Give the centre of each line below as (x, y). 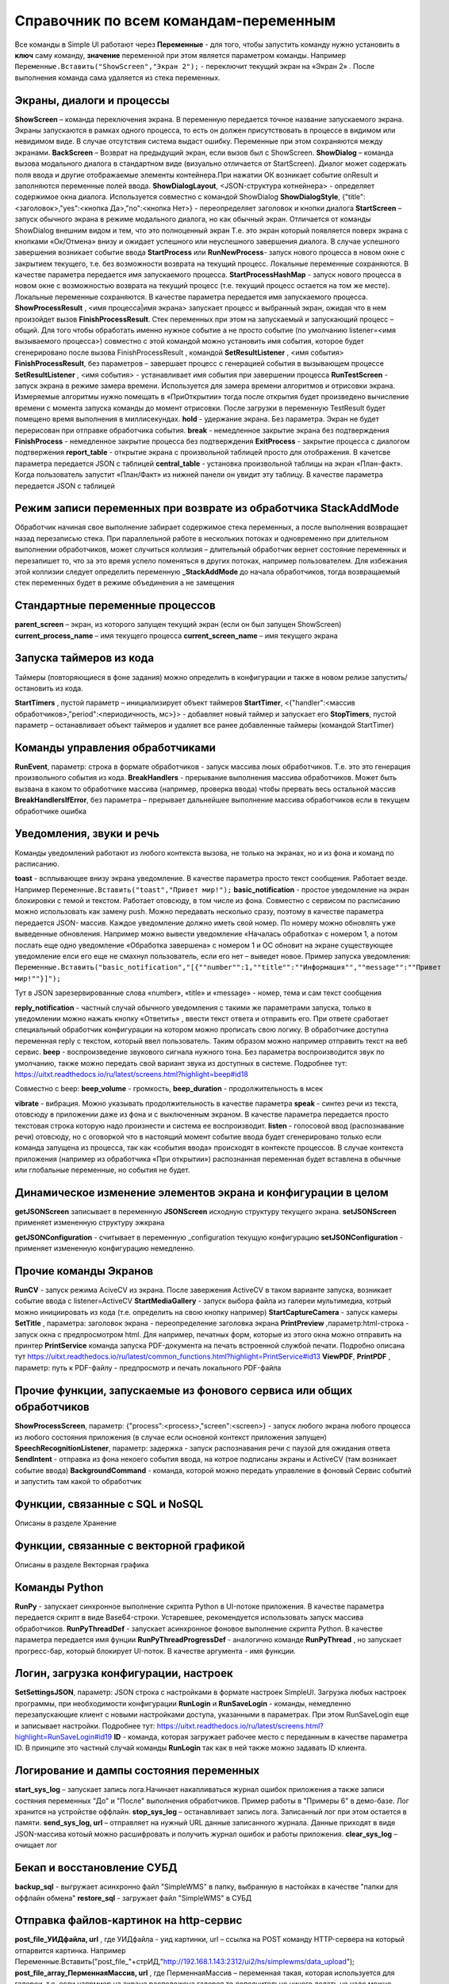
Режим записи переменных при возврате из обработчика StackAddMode (207, 508)
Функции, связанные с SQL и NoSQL (109, 1504)
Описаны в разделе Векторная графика (82, 1565)
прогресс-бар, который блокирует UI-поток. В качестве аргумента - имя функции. (155, 1651)
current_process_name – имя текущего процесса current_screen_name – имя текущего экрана (177, 636)
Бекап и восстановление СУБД (96, 1868)
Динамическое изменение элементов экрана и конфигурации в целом (201, 1192)
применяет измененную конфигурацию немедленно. (105, 1248)
